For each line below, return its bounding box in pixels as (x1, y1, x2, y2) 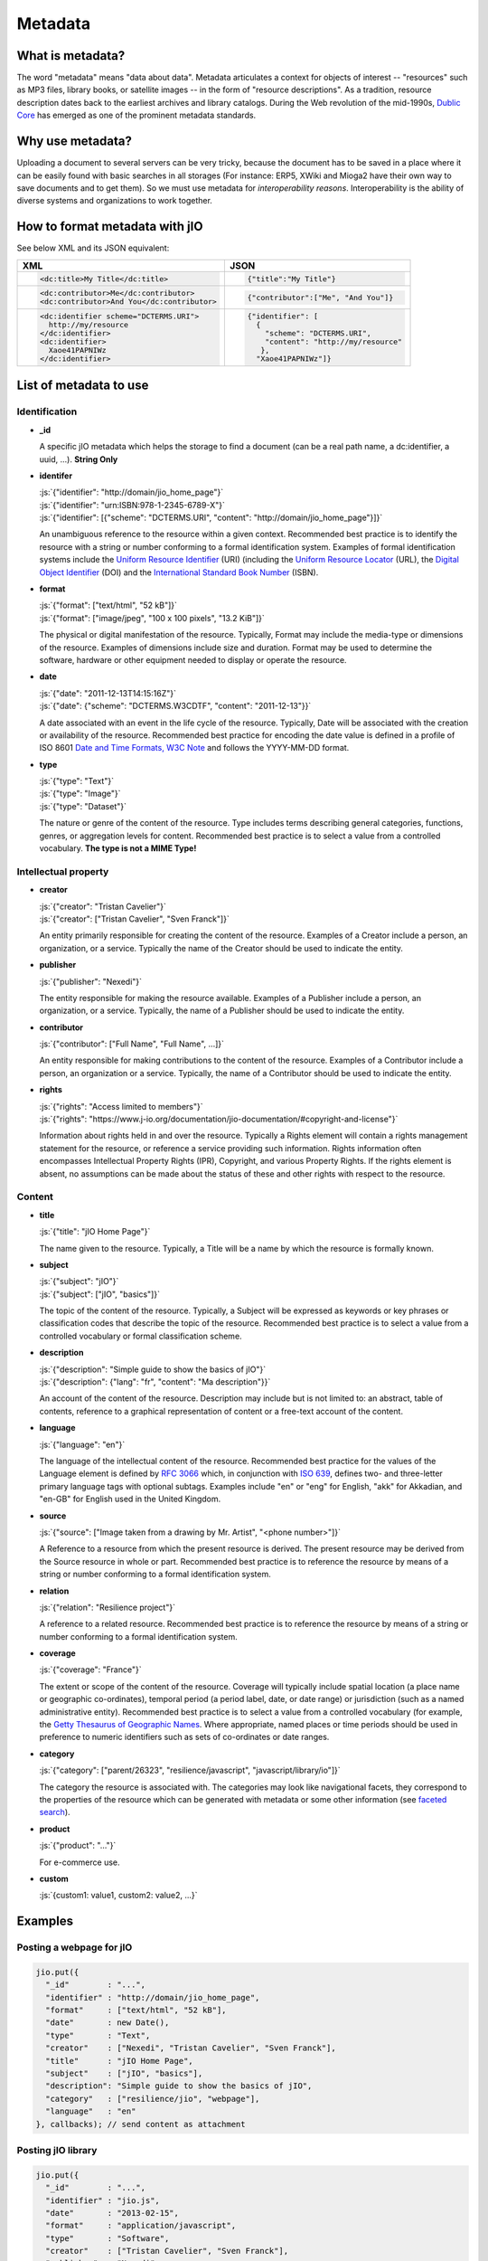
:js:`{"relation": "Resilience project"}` (39, 1602, 176, 1613)
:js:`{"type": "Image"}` (39, 788, 121, 799)
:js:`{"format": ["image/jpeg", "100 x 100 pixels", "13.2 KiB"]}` (39, 612, 266, 623)
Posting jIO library (16, 2143, 98, 2156)
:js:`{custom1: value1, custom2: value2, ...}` (39, 1890, 198, 1901)
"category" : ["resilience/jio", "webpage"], (45, 2094, 260, 2104)
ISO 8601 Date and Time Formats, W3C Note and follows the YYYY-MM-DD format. (39, 743, 350, 753)
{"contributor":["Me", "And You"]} (247, 292, 394, 302)
